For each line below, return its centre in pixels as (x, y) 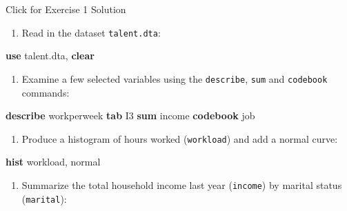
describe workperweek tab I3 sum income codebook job (130, 115)
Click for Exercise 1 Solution (66, 9)
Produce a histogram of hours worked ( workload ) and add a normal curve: (180, 138)
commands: (46, 92)
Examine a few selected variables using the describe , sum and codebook (175, 78)
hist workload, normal (53, 162)
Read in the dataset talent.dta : (91, 32)
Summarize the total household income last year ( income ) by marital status (182, 184)
